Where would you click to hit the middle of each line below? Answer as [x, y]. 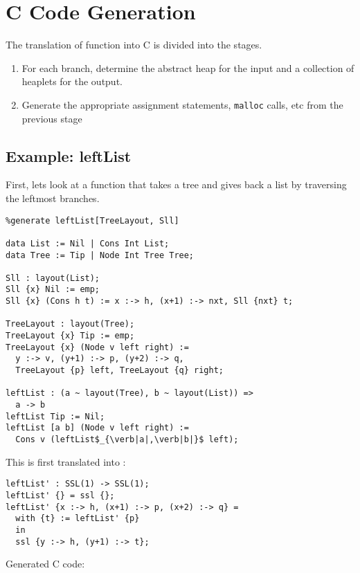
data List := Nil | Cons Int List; [88, 243]
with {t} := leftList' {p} [78, 519]
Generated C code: [45, 564]
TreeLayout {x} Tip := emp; [70, 336]
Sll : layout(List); [53, 278]
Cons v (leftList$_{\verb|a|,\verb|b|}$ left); [127, 440]
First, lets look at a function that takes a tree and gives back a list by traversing [176, 184]
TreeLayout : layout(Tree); [70, 324]
